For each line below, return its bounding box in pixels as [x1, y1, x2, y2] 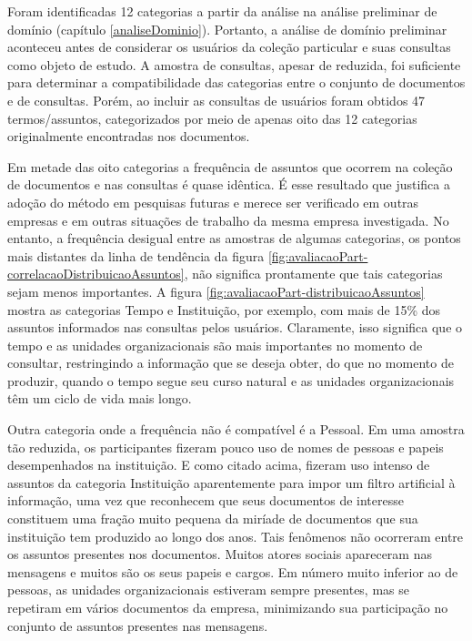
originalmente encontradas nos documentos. [7, 127, 250, 146]
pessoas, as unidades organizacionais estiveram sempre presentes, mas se [7, 580, 409, 599]
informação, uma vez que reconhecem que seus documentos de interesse [7, 491, 404, 510]
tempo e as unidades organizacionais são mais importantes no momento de [7, 335, 423, 354]
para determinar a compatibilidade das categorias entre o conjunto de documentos [7, 73, 466, 92]
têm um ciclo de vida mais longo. [7, 389, 192, 408]
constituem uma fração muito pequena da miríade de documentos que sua [7, 509, 418, 528]
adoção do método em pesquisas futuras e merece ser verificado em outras [7, 192, 419, 211]
